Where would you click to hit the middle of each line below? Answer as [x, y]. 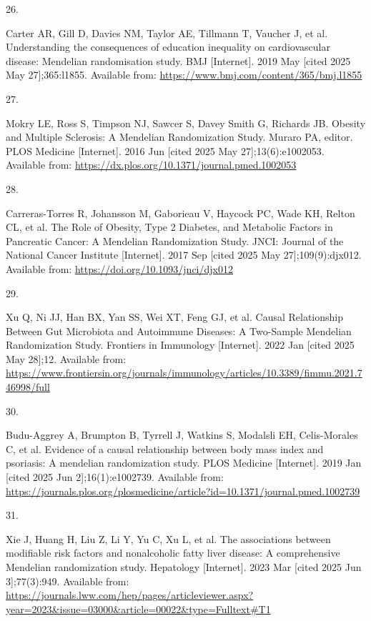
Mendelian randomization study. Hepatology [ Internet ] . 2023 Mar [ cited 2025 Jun [184, 567]
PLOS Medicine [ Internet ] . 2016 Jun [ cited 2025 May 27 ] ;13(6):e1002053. [165, 150]
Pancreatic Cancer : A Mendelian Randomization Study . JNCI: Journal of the [175, 240]
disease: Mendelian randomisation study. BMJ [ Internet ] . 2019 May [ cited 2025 [178, 60]
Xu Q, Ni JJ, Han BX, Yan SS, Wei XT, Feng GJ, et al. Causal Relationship [174, 317]
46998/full [28, 387]
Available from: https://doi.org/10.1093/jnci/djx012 [119, 268]
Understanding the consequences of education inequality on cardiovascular [168, 47]
